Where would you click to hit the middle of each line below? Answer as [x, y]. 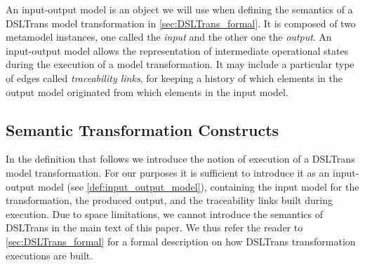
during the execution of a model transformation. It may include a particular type [180, 64]
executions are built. [49, 255]
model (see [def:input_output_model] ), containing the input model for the [198, 186]
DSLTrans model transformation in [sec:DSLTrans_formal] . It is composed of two [181, 23]
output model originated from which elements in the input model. [147, 91]
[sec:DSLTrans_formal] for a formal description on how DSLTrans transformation [181, 241]
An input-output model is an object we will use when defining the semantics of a [179, 9]
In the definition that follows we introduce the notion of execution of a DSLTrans [180, 159]
